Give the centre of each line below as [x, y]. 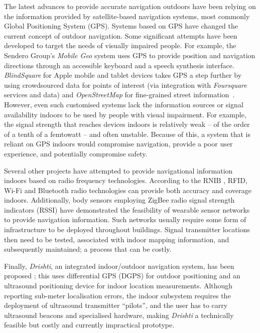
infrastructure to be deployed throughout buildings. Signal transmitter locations [127, 229]
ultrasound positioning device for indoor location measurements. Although [118, 286]
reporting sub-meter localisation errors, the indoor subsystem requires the [117, 295]
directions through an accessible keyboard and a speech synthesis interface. [119, 65]
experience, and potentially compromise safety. [76, 153]
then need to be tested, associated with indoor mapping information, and [117, 239]
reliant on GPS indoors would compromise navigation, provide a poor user [118, 144]
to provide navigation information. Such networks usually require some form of [125, 219]
